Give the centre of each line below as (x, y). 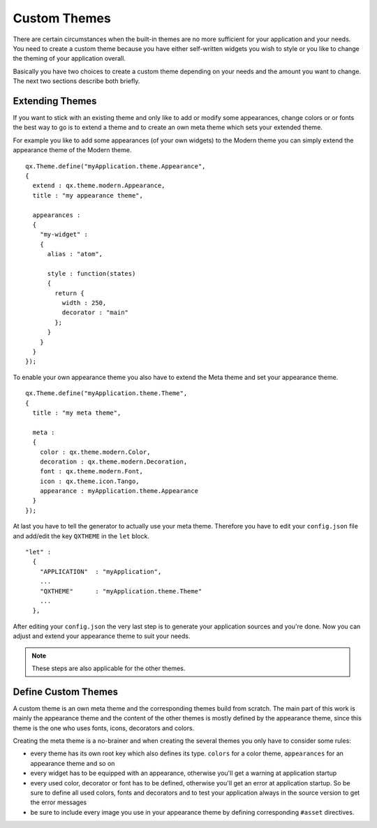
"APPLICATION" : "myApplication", (101, 571)
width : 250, (84, 303)
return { (69, 293)
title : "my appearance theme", (88, 195)
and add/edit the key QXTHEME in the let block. (81, 536)
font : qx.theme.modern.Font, (91, 472)
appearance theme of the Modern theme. (72, 150)
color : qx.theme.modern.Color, (95, 452)
